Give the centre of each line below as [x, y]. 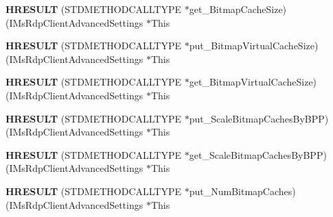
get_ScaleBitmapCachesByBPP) [258, 154]
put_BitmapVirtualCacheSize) [254, 46]
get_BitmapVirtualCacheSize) [253, 82]
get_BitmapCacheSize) [238, 9]
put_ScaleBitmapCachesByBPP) [259, 118]
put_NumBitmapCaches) [242, 191]
